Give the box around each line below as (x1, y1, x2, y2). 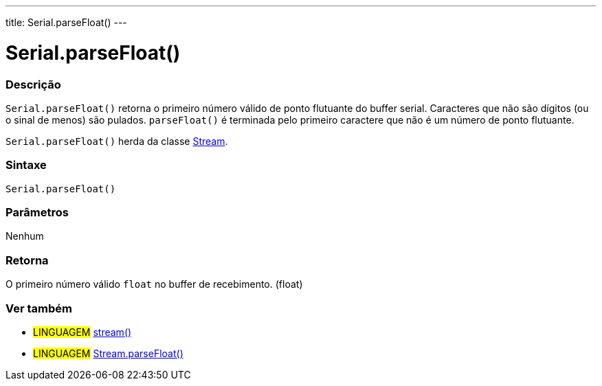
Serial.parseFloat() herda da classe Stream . (5, 135, 228, 147)
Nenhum (5, 230, 44, 242)
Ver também (5, 301, 72, 315)
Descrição (5, 77, 61, 91)
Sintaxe (5, 158, 47, 172)
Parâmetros (5, 205, 69, 219)
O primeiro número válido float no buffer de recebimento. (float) (5, 278, 303, 291)
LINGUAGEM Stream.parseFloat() (33, 347, 183, 359)
